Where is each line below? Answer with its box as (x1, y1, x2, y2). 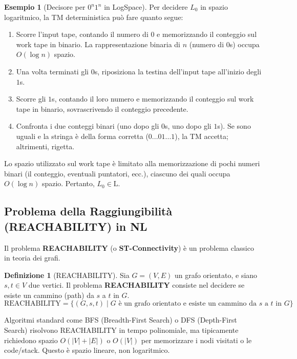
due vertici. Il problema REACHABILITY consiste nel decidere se (28, 280, 245, 290)
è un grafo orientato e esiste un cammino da (118, 300, 257, 308)
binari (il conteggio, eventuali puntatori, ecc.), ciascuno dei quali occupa (4, 168, 230, 178)
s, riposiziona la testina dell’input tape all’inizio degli (94, 66, 262, 76)
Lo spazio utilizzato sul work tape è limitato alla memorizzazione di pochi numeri (4, 158, 260, 169)
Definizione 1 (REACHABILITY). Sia (4, 269, 130, 280)
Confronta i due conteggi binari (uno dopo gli (16, 121, 159, 131)
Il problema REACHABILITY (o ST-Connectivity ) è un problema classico (4, 242, 254, 253)
